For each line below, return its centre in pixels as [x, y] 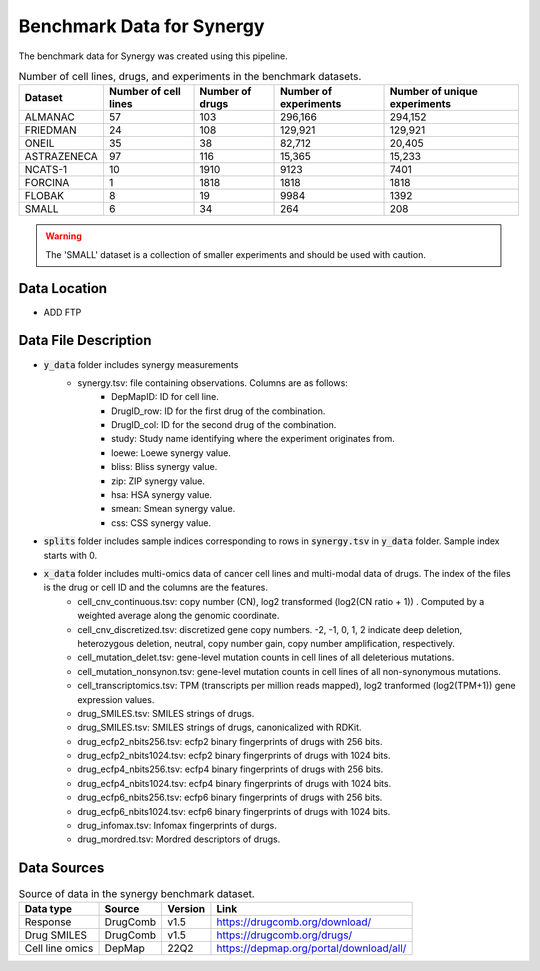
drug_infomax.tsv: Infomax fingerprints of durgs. [177, 826]
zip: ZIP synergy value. [158, 481]
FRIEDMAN [50, 130]
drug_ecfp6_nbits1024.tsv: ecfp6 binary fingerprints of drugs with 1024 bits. [234, 811]
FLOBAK [44, 196]
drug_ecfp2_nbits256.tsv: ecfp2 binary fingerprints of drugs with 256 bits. [230, 741]
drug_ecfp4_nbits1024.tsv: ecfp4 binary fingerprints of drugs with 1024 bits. [234, 783]
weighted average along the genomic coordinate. [178, 616]
